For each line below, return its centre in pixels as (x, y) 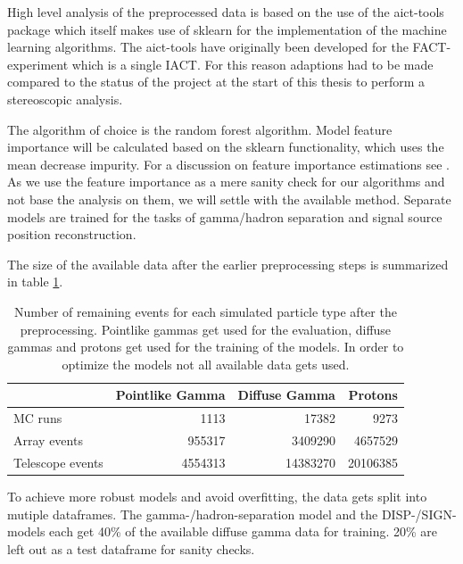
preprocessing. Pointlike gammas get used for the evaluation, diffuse (206, 329)
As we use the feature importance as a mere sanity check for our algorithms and (226, 182)
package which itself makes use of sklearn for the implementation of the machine (227, 29)
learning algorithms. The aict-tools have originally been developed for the (208, 47)
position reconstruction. (72, 234)
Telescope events (58, 462)
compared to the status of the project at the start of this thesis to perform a (216, 82)
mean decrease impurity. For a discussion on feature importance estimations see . (228, 164)
